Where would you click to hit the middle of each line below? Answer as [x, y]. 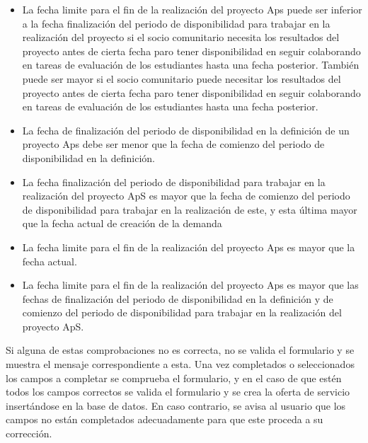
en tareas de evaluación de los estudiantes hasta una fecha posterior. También [191, 65]
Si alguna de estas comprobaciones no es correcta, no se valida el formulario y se [180, 350]
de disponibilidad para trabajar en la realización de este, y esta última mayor [190, 209]
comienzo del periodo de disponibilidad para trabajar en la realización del [182, 312]
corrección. [29, 433]
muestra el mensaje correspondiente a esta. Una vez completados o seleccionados [180, 364]
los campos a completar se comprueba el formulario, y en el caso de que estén [174, 378]
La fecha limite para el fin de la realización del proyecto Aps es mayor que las [190, 285]
